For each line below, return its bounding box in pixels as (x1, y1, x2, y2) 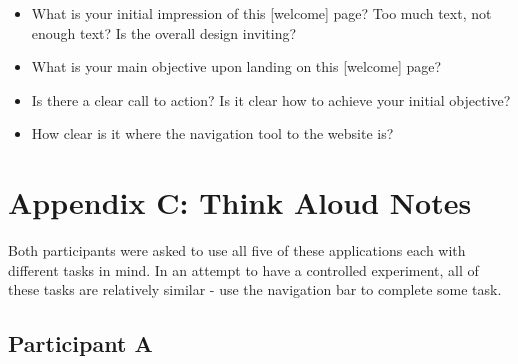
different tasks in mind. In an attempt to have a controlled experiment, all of (8, 259, 479, 280)
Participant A (8, 328, 153, 359)
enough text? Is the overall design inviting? (31, 22, 297, 43)
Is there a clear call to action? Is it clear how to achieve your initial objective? (31, 89, 511, 110)
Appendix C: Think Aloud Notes (8, 182, 472, 223)
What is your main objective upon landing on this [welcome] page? (31, 56, 442, 77)
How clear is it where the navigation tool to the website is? (31, 123, 394, 144)
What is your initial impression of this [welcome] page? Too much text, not (31, 3, 492, 23)
